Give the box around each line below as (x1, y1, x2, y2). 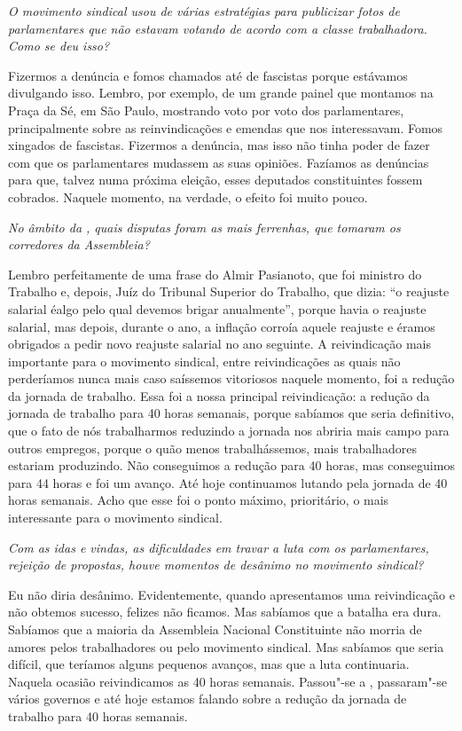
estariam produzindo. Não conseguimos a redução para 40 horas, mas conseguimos (8, 456, 455, 475)
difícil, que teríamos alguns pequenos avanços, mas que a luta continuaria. (8, 655, 410, 673)
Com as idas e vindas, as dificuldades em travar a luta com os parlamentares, (8, 538, 429, 556)
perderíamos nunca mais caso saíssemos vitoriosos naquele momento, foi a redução (8, 369, 455, 388)
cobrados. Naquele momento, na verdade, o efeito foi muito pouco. (8, 187, 368, 206)
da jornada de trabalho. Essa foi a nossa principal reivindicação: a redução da (8, 386, 430, 405)
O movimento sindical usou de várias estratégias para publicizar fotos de (8, 2, 400, 20)
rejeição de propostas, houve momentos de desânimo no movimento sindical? (8, 555, 424, 574)
